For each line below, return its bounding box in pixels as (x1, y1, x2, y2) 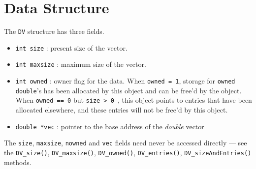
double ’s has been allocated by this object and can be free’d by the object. (15, 85, 242, 95)
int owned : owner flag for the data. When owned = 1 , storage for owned (15, 76, 235, 86)
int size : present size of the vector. (15, 42, 128, 53)
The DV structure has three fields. (4, 26, 104, 36)
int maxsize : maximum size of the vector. (15, 59, 146, 69)
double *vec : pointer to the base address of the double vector (15, 121, 204, 131)
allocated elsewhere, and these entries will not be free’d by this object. (15, 105, 228, 115)
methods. (4, 157, 32, 167)
